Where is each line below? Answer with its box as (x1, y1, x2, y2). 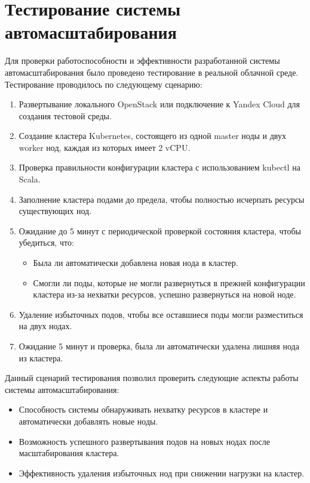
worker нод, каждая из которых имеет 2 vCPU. (19, 141, 191, 153)
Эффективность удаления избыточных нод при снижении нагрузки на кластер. (19, 466, 305, 479)
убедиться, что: (19, 236, 74, 249)
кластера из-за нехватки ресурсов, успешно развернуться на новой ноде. (33, 288, 296, 301)
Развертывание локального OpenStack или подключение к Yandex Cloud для (19, 98, 300, 110)
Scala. (19, 173, 41, 185)
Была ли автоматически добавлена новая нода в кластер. (33, 256, 238, 269)
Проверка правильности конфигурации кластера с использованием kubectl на (19, 161, 300, 174)
